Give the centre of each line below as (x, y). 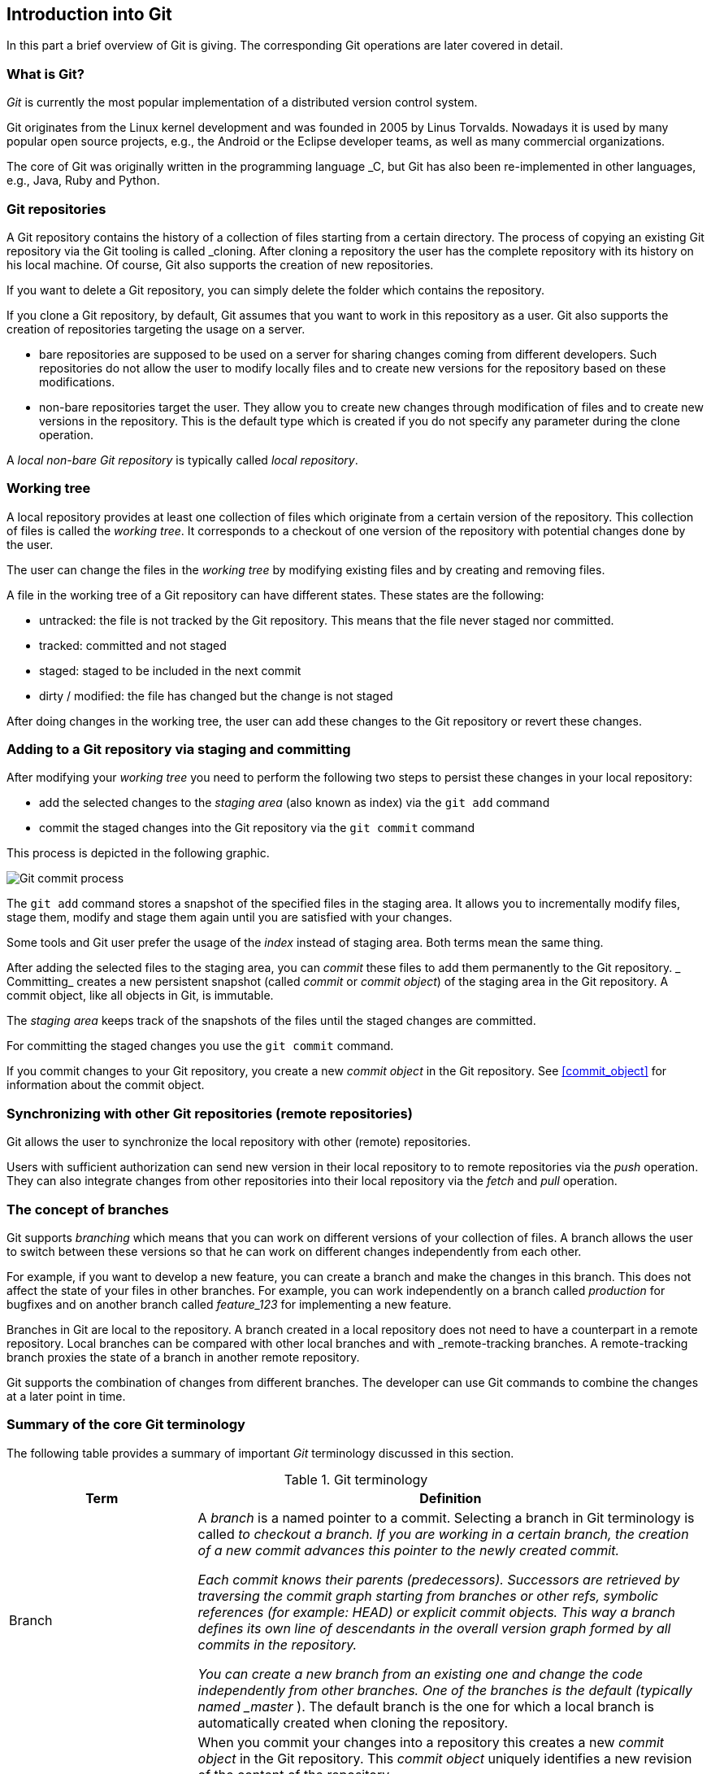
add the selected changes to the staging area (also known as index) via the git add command (295, 803)
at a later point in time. (66, 1396)
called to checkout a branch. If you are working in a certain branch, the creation (443, 1534)
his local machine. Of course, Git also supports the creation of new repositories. (220, 264)
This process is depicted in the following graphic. (138, 853)
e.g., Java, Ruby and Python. (83, 181)
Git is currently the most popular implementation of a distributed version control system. (242, 102)
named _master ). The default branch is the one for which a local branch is (426, 1706)
